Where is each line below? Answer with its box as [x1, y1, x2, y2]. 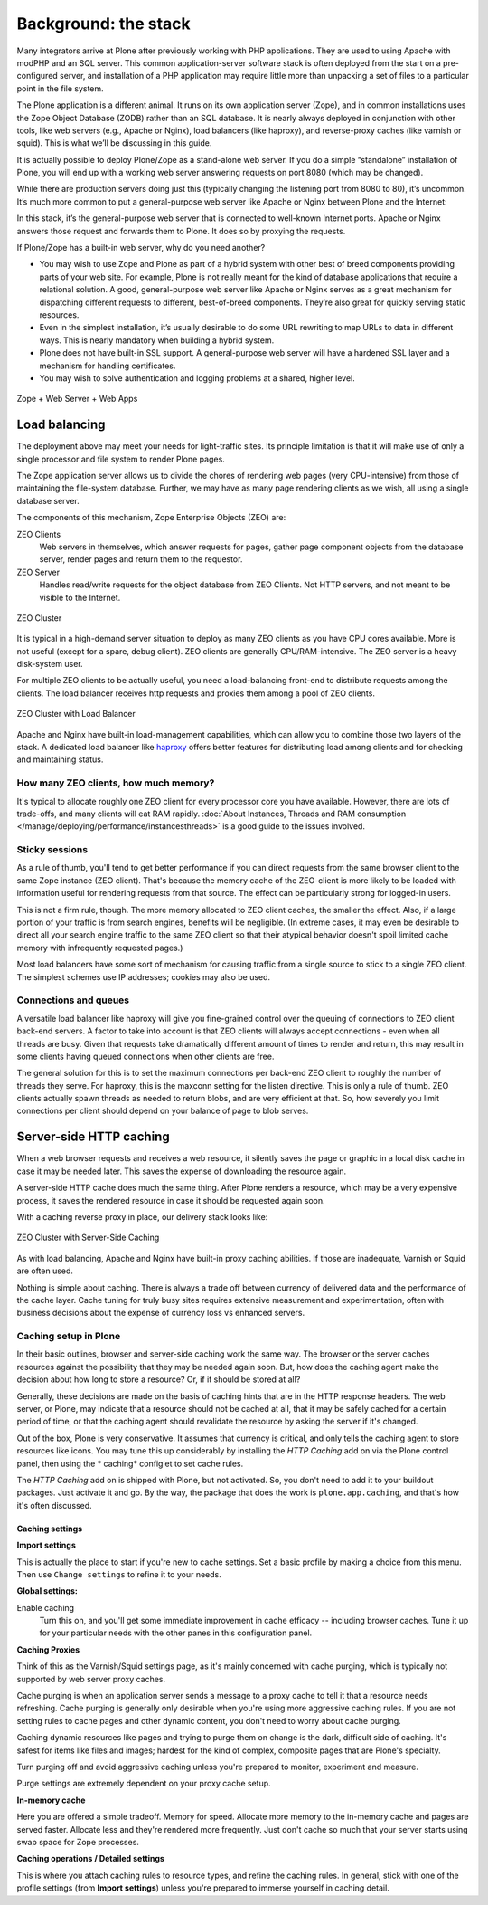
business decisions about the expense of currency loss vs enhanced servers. [16, 1308, 305, 1319]
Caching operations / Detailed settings [16, 1853, 164, 1864]
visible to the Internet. [39, 592, 121, 603]
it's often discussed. [16, 1500, 92, 1510]
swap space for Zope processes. [16, 1836, 140, 1847]
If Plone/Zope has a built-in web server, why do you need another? [16, 243, 266, 253]
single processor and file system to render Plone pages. [16, 453, 225, 464]
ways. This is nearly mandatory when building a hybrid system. [39, 335, 275, 346]
